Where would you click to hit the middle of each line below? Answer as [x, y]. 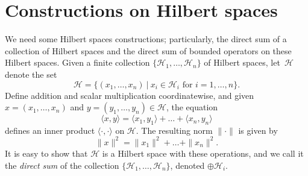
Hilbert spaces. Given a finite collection [77, 62]
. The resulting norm [174, 130]
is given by [258, 130]
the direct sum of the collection [62, 165]
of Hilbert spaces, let [242, 62]
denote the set [31, 74]
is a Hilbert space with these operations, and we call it [203, 153]
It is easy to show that [46, 153]
